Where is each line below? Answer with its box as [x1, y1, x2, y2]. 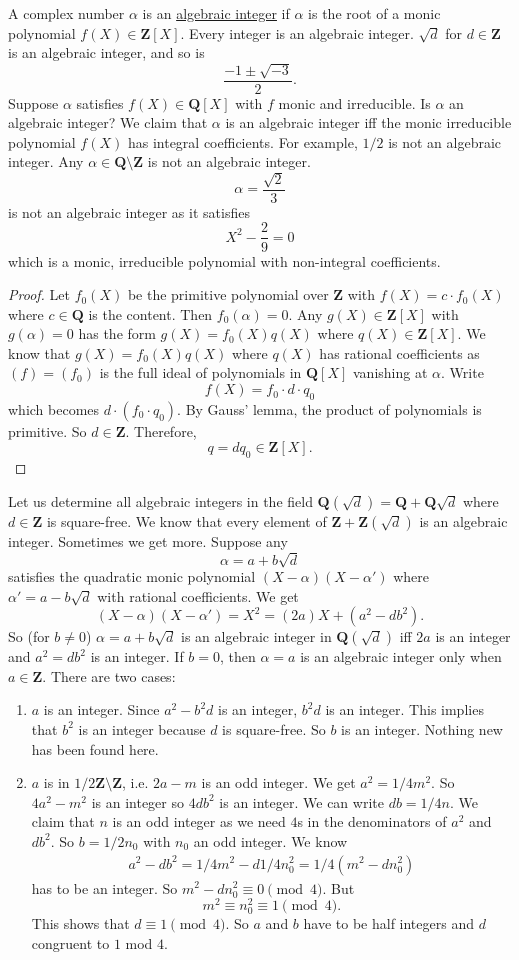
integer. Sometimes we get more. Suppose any [8, 530, 288, 551]
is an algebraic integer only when [300, 646, 502, 667]
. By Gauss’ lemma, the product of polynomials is [177, 398, 482, 419]
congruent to [31, 932, 110, 953]
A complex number [8, 3, 125, 23]
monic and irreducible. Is [278, 92, 431, 113]
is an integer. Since [43, 699, 160, 720]
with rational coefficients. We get [97, 585, 299, 606]
